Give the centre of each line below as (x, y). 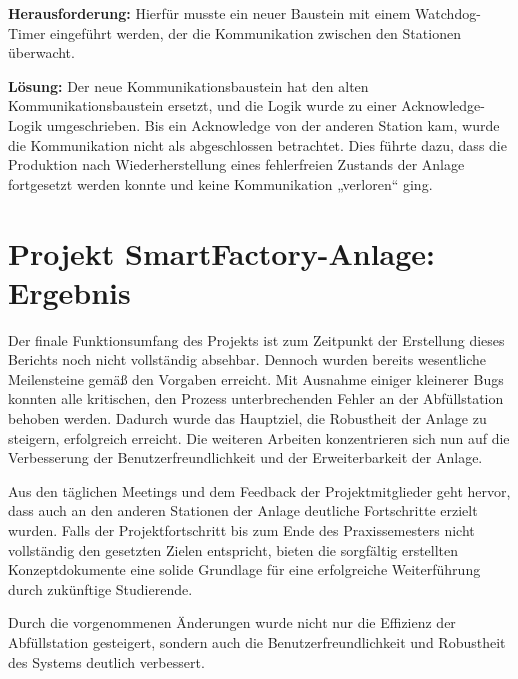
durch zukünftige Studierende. (100, 588)
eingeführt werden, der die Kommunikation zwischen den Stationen (255, 32)
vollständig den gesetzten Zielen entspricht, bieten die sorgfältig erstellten (233, 549)
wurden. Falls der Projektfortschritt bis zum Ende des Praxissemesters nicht (241, 530)
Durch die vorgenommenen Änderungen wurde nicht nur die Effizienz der (232, 622)
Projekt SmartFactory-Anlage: (222, 252)
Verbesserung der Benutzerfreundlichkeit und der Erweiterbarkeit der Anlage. (245, 457)
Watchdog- (448, 13)
